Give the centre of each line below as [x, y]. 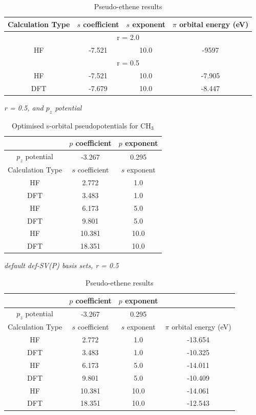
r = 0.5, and [24, 107]
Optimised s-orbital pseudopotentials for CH [81, 125]
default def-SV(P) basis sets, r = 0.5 [61, 265]
